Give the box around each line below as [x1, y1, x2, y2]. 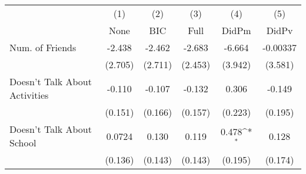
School [9, 136, 36, 149]
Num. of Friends [9, 41, 76, 54]
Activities [9, 88, 49, 102]
